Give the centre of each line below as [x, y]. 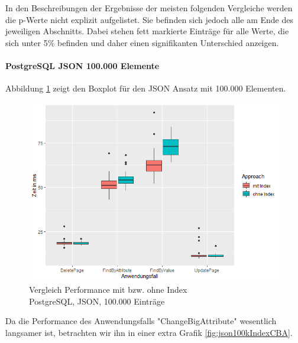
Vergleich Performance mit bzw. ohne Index [108, 290]
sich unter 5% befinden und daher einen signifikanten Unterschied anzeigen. [142, 42]
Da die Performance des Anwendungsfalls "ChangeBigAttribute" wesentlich [141, 321]
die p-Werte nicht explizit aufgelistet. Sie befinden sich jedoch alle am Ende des [149, 19]
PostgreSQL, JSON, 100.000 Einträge [97, 301]
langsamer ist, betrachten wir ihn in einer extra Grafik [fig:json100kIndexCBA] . [149, 332]
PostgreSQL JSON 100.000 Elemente [82, 65]
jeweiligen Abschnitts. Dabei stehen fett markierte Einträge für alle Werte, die [147, 31]
